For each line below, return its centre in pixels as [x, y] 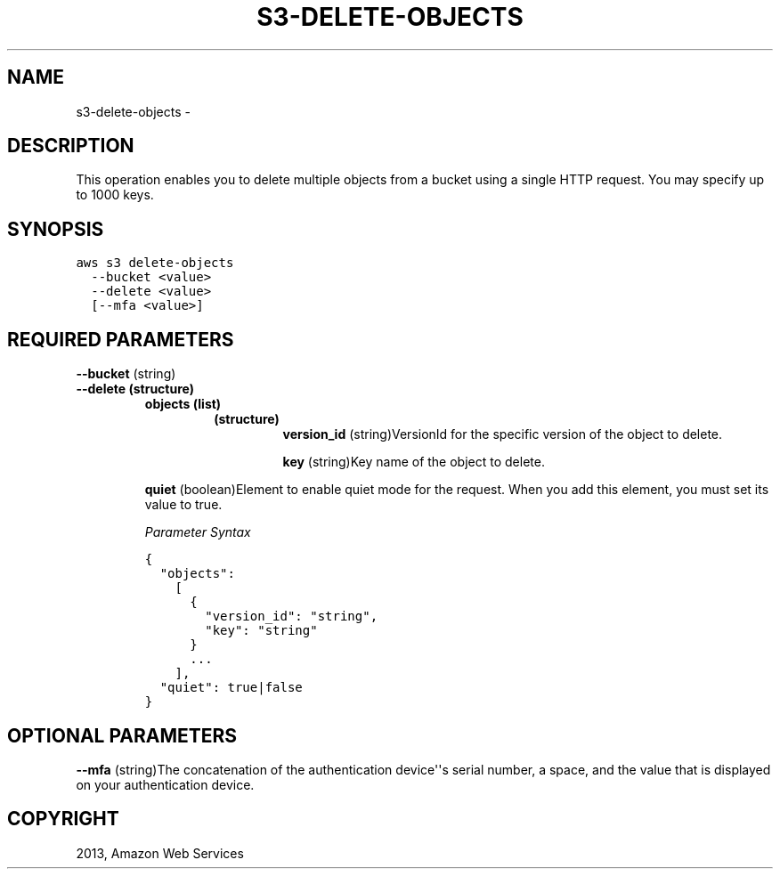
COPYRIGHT [63, 819]
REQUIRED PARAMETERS [121, 339]
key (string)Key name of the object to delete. [414, 462]
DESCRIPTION [71, 146]
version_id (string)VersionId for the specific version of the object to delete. [503, 434]
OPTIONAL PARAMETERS [122, 735]
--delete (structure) [135, 389]
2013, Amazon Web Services [160, 853]
